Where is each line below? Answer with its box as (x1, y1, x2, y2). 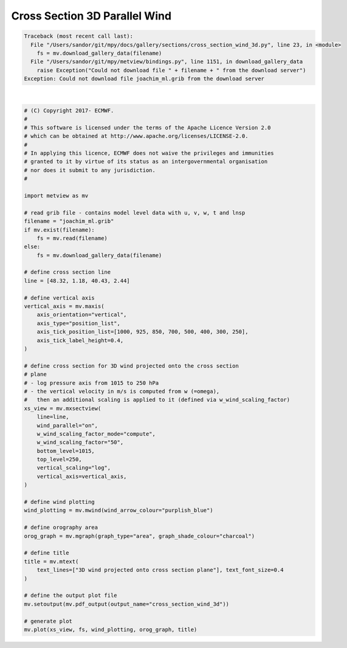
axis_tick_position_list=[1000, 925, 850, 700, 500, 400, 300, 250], (36, 328, 249, 336)
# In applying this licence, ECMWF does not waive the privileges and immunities (24, 150, 275, 157)
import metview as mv (24, 192, 89, 199)
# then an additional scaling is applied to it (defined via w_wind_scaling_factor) (24, 396, 290, 404)
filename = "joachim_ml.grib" (24, 218, 114, 225)
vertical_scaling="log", (36, 464, 111, 471)
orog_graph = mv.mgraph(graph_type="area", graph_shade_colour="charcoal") (24, 533, 255, 539)
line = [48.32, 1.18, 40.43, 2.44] (24, 277, 130, 284)
